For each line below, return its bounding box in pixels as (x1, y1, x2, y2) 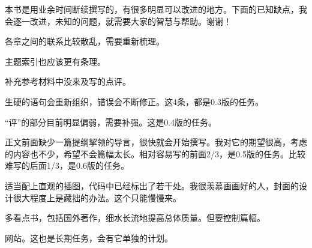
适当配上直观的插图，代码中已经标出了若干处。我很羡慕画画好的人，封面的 (5, 179, 299, 192)
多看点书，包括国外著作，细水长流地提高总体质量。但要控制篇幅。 (5, 211, 265, 224)
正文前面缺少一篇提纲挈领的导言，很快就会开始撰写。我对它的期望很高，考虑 (5, 136, 307, 148)
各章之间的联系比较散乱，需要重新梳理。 (5, 35, 164, 47)
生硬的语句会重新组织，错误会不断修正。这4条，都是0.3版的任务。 (5, 95, 263, 107)
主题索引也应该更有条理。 (5, 55, 106, 67)
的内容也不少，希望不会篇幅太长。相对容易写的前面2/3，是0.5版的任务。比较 (5, 147, 305, 160)
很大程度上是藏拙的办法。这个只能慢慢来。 (13, 191, 181, 204)
